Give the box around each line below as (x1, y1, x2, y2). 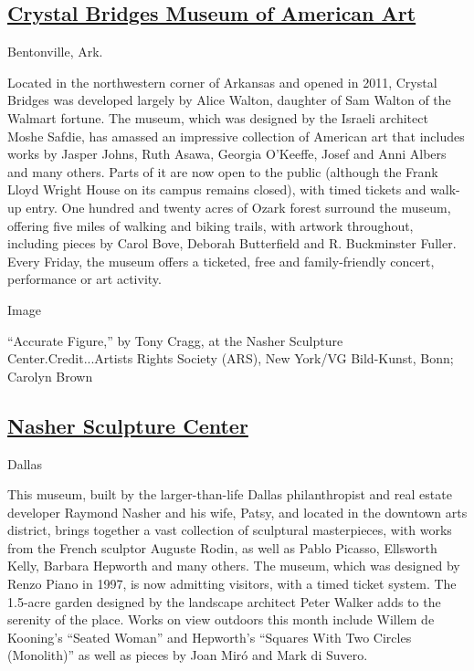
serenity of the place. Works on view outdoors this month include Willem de (7, 610, 435, 629)
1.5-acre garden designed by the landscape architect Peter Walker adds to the (7, 592, 441, 611)
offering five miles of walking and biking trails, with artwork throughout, (7, 215, 414, 235)
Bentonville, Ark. (7, 42, 103, 61)
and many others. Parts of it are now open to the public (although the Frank (7, 162, 438, 181)
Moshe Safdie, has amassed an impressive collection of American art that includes (7, 126, 465, 145)
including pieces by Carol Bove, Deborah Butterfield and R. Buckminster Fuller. (7, 234, 457, 253)
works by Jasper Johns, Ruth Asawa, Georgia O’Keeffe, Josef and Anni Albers (7, 144, 447, 163)
